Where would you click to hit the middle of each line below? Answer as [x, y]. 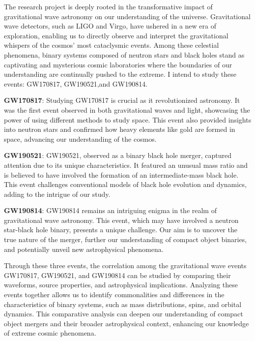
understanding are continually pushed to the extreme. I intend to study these [120, 74]
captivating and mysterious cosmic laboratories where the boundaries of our [118, 64]
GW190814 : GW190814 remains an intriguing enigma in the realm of [110, 210]
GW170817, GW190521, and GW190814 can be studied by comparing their [117, 275]
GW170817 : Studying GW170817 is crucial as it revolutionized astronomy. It [122, 100]
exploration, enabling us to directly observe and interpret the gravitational [116, 35]
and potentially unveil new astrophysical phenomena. [84, 249]
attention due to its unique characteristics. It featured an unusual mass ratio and [126, 165]
